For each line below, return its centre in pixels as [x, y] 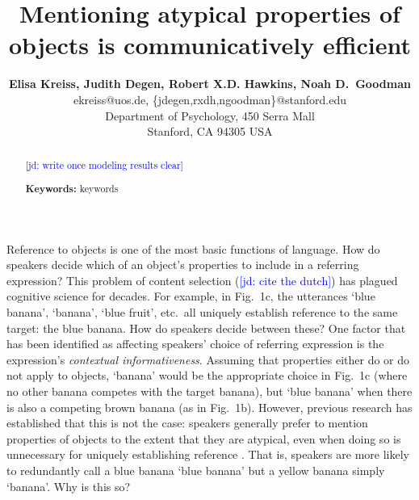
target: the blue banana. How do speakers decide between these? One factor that [206, 328]
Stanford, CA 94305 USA [210, 131]
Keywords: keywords [72, 189]
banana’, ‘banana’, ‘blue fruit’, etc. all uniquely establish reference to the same [202, 312]
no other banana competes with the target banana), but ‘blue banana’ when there [209, 391]
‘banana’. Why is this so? [69, 486]
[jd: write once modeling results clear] [104, 165]
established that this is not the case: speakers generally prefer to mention [187, 423]
